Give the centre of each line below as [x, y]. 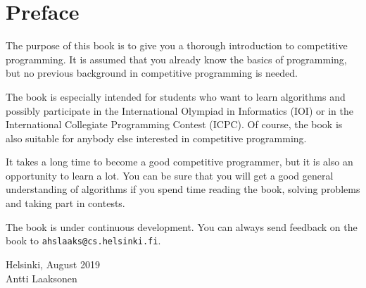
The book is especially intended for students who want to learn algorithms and [176, 96]
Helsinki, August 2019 [53, 264]
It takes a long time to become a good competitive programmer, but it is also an [179, 162]
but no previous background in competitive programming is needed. [152, 73]
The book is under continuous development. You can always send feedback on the [182, 226]
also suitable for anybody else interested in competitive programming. [156, 138]
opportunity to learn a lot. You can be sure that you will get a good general [170, 175]
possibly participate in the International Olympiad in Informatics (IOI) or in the [179, 110]
